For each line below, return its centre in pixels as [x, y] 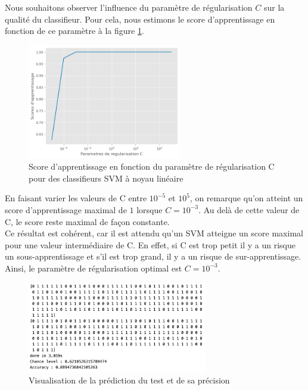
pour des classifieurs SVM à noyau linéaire [106, 178]
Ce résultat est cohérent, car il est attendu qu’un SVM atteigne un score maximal [154, 233]
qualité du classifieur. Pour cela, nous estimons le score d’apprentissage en [140, 19]
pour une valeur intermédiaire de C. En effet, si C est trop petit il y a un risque [150, 244]
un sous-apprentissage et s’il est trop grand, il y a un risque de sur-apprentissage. [153, 256]
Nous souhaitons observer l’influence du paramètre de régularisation [129, 7]
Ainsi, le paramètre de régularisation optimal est [94, 268]
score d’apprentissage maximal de [66, 209]
